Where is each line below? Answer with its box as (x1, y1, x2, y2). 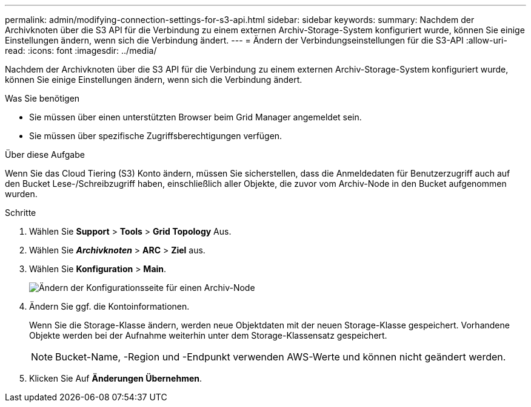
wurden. (5, 189, 38, 199)
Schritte (5, 207, 36, 218)
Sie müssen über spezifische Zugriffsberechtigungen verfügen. (29, 131, 282, 141)
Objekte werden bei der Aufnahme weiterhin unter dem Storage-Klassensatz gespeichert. (29, 330, 387, 340)
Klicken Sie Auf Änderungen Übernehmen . (29, 373, 202, 383)
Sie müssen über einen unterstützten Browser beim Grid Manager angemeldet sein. (29, 112, 362, 122)
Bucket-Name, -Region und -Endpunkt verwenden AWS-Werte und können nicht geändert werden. (55, 351, 506, 363)
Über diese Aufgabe (5, 149, 85, 160)
